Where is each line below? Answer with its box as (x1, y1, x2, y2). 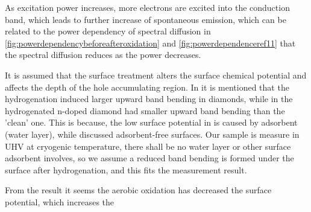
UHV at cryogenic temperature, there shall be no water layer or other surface (5, 140, 291, 152)
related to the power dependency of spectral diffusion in (5, 25, 211, 37)
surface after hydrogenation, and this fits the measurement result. (5, 163, 247, 176)
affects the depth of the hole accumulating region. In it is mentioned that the (5, 80, 289, 93)
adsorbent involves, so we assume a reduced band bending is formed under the (5, 152, 294, 164)
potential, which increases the (5, 195, 115, 208)
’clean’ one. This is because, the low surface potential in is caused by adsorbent (5, 116, 298, 129)
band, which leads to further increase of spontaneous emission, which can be (5, 13, 286, 25)
